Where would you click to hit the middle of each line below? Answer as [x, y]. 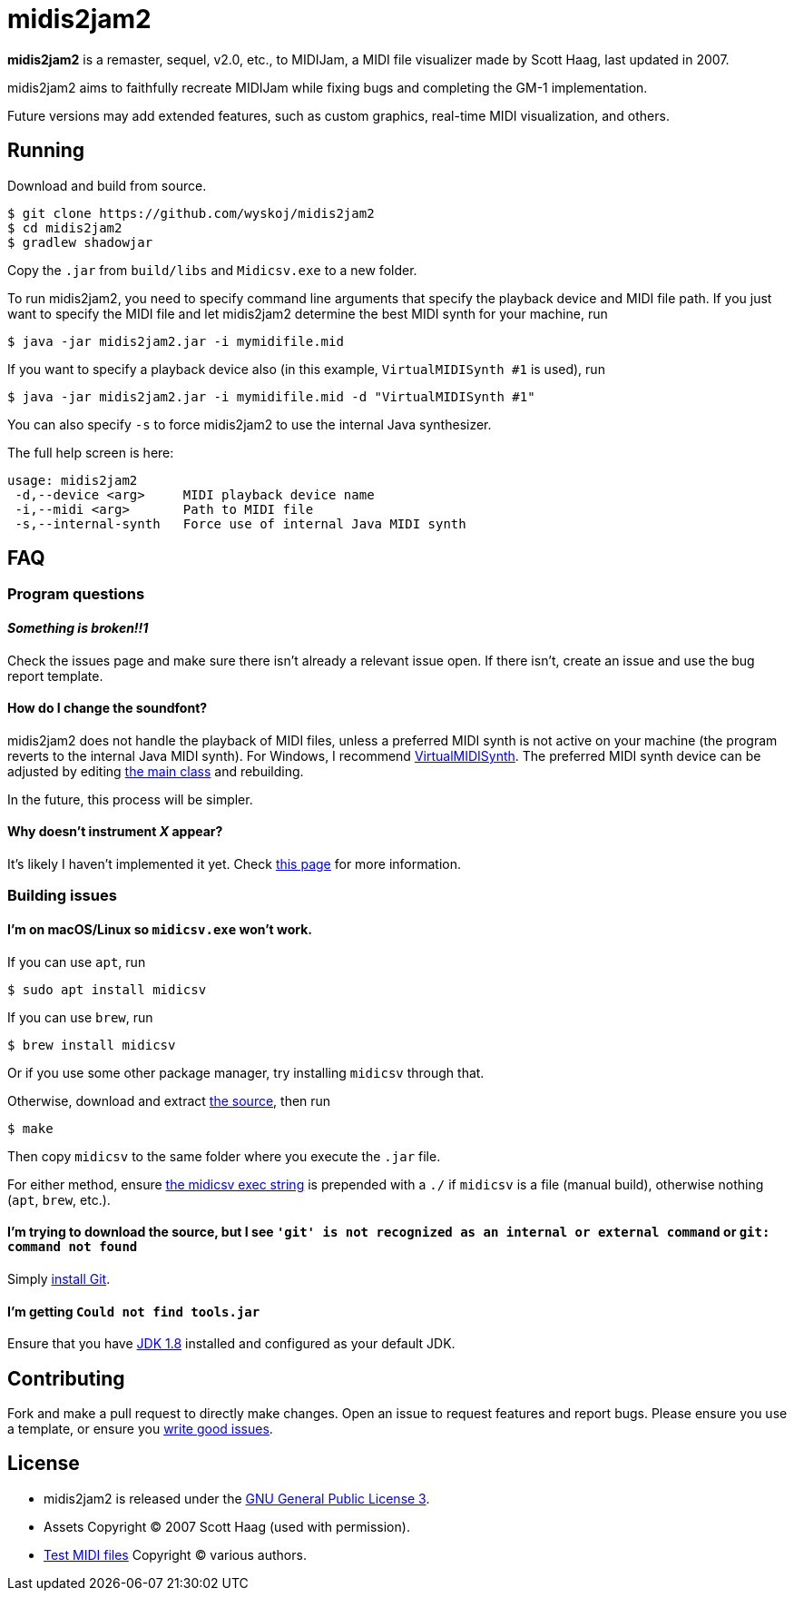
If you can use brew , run [80, 1017]
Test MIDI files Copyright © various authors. [175, 1554]
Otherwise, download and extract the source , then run [169, 1100]
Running [46, 151]
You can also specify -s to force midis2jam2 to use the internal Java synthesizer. [250, 424]
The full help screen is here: [91, 452]
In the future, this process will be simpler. [130, 799]
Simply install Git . [59, 1278]
